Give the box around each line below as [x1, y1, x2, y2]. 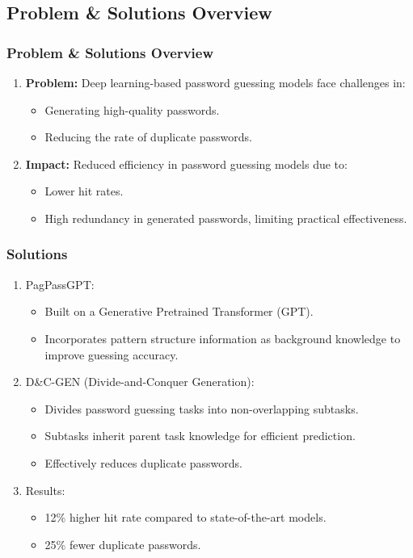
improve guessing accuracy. [44, 346, 179, 363]
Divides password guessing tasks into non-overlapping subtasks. [44, 400, 359, 417]
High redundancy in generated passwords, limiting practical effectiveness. [44, 209, 407, 226]
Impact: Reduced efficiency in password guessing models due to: [25, 155, 348, 172]
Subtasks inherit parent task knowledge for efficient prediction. [44, 427, 356, 444]
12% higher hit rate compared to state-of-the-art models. [44, 509, 327, 526]
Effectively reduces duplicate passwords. [44, 454, 242, 471]
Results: [25, 481, 65, 498]
